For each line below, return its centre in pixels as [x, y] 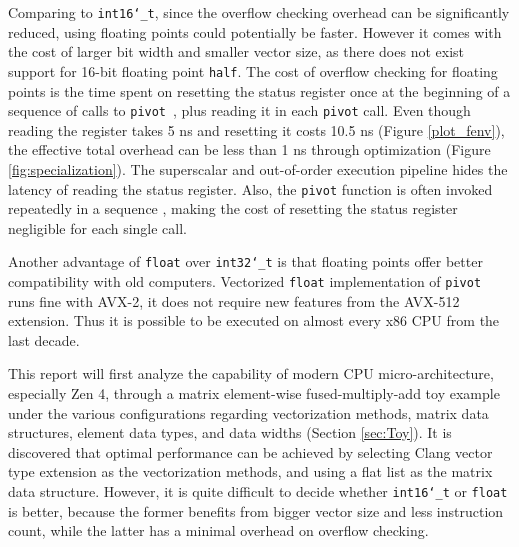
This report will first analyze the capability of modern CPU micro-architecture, [251, 373]
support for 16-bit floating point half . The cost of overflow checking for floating [253, 70]
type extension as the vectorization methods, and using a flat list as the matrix [250, 471]
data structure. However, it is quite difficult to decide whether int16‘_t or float [258, 491]
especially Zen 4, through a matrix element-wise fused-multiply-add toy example [254, 393]
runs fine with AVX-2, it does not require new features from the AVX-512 [234, 300]
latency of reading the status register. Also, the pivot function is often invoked [250, 188]
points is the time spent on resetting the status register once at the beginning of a [259, 90]
